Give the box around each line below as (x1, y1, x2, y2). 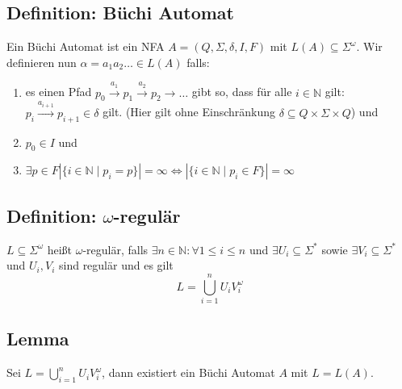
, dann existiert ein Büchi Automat (102, 364, 275, 381)
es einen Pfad (25, 83, 92, 100)
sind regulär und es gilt (58, 257, 174, 274)
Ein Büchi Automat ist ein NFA (6, 38, 165, 55)
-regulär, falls (82, 241, 149, 257)
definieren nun (6, 53, 77, 70)
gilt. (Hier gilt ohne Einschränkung (103, 103, 276, 120)
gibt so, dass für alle (191, 83, 292, 100)
